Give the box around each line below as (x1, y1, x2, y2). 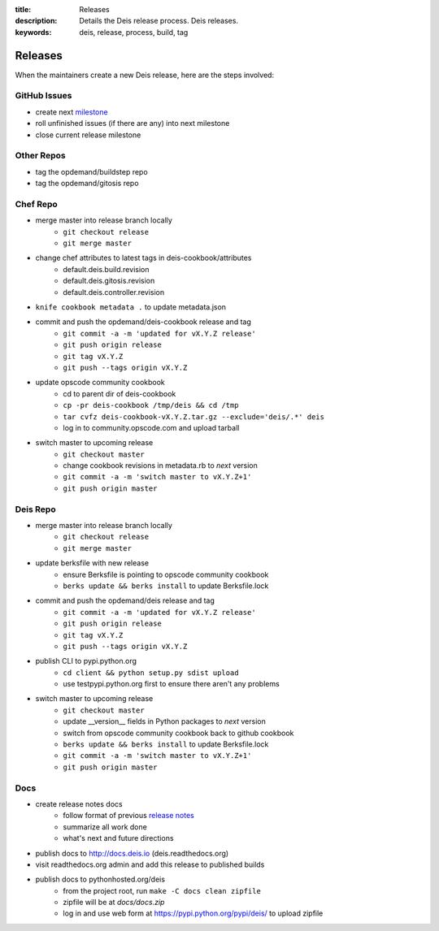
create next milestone (35, 106, 109, 117)
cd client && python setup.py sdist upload (63, 668, 239, 678)
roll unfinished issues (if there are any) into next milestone (35, 119, 230, 128)
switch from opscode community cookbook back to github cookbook (63, 728, 294, 738)
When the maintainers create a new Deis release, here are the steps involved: (15, 70, 275, 80)
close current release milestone (35, 130, 141, 140)
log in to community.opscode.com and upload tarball (63, 422, 240, 432)
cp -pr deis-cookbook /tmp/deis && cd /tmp (63, 401, 239, 410)
